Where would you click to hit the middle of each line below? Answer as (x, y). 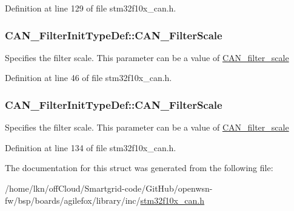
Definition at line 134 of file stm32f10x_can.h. (91, 147)
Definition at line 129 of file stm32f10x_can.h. (91, 8)
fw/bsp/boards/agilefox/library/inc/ (73, 200)
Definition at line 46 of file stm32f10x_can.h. (89, 78)
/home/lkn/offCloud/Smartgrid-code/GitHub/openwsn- (109, 188)
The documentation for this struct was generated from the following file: (139, 168)
